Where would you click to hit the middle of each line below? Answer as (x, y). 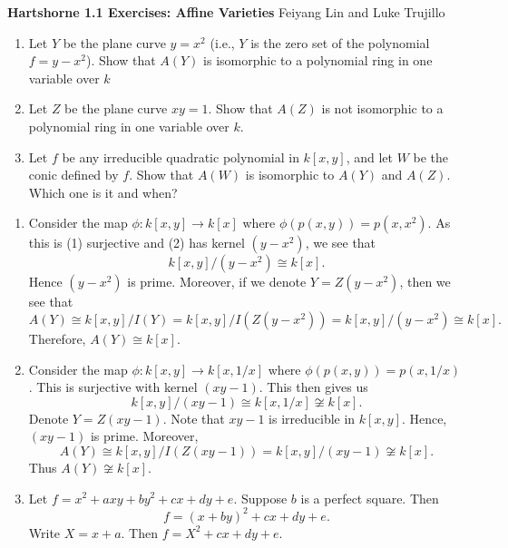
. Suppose (260, 498)
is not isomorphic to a (382, 108)
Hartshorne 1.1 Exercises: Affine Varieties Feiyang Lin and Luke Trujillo (226, 12)
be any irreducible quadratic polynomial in (181, 157)
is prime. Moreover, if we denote (217, 282)
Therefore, (57, 338)
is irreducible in (312, 418)
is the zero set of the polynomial (340, 42)
